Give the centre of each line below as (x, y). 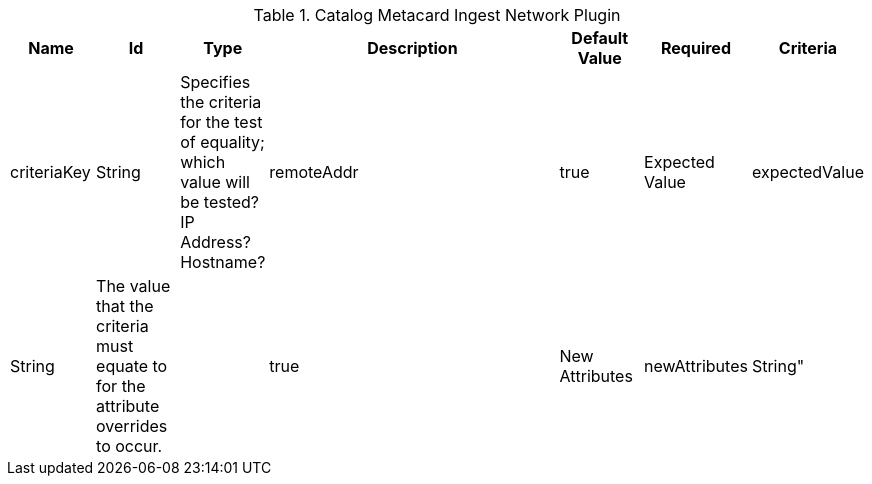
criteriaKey (50, 172)
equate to (132, 366)
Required (696, 48)
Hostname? (223, 262)
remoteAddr (314, 172)
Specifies (215, 82)
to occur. (129, 446)
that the (125, 306)
